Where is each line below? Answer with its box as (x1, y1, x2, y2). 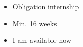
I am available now (12, 35, 71, 45)
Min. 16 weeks (12, 18, 57, 28)
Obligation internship (12, 1, 79, 11)
